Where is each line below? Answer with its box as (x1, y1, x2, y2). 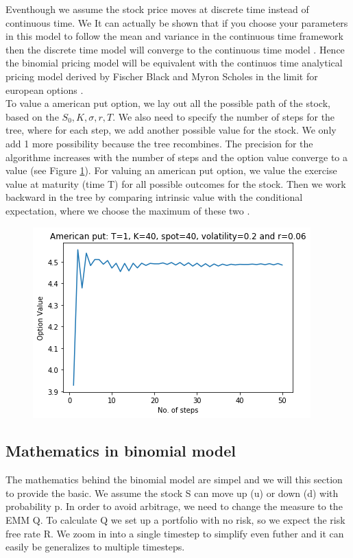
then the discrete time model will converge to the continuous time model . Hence (5, 42, 345, 56)
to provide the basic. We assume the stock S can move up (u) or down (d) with (5, 485, 339, 500)
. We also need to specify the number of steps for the (112, 109, 335, 123)
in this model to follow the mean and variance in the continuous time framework (5, 29, 343, 43)
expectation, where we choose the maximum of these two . (5, 203, 250, 217)
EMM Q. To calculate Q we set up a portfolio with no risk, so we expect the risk (5, 513, 345, 527)
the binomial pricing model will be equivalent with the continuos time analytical (5, 56, 343, 70)
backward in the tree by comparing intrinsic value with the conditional (5, 190, 303, 204)
